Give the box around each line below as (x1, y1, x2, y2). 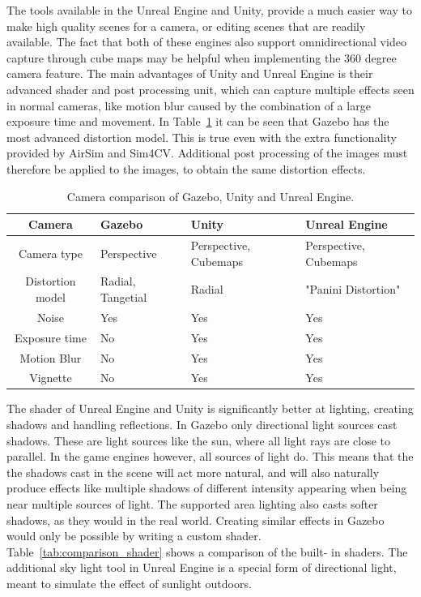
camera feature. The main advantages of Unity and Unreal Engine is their (6, 65, 373, 82)
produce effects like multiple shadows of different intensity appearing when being (6, 479, 407, 496)
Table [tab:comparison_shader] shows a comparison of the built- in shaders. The (6, 543, 408, 560)
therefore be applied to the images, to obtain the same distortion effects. (6, 160, 366, 177)
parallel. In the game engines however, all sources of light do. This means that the (6, 448, 414, 465)
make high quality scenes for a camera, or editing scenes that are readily (6, 17, 366, 34)
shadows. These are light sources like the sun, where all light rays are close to (6, 432, 391, 449)
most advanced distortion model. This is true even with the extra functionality (6, 128, 397, 145)
